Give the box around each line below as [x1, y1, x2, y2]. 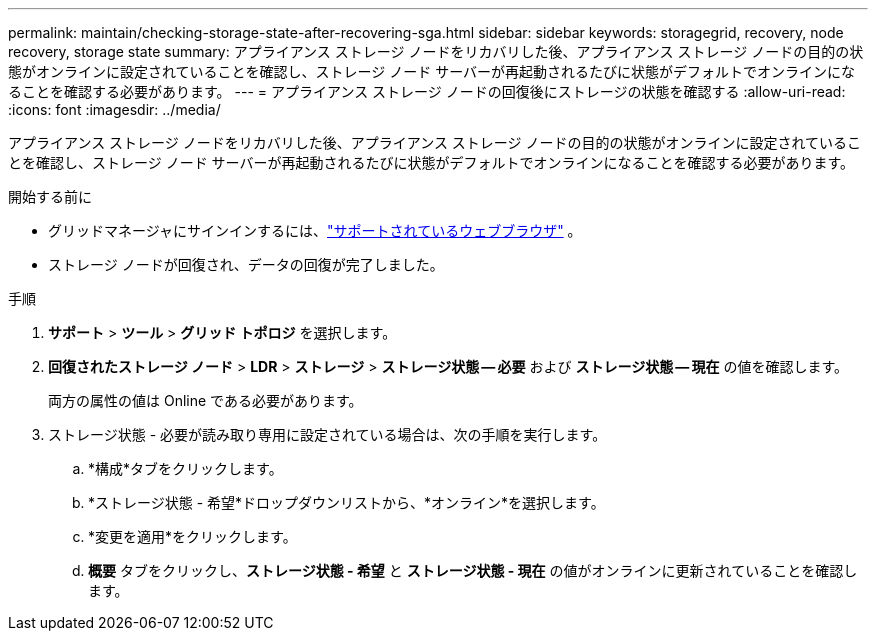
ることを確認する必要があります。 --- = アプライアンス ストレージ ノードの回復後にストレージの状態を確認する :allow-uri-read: [8, 83, 846, 100]
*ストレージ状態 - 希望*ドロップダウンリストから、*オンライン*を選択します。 [88, 494, 605, 511]
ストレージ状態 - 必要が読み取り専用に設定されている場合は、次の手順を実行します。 [48, 426, 607, 443]
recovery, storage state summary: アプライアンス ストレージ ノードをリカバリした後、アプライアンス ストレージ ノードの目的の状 [8, 43, 864, 60]
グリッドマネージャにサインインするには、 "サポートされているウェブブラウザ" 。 [48, 222, 582, 239]
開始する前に [8, 188, 92, 205]
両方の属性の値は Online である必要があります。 [48, 392, 363, 409]
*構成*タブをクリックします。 [88, 460, 283, 477]
